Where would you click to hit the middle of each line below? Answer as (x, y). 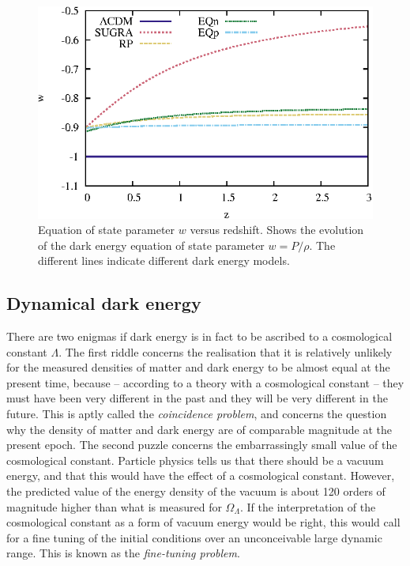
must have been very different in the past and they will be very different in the (197, 398)
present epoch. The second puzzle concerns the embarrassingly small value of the (202, 445)
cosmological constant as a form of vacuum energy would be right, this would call (203, 522)
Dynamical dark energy (104, 303)
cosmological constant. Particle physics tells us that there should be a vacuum (195, 460)
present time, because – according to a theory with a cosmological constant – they (205, 382)
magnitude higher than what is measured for (114, 506)
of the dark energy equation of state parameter (151, 245)
